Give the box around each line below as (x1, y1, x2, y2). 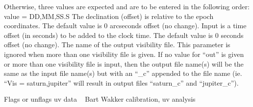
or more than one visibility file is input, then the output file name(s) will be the (4, 58, 244, 69)
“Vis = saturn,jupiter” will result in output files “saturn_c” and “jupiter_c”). (4, 77, 239, 88)
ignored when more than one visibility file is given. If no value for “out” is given (4, 49, 244, 59)
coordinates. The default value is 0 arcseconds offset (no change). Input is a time (4, 20, 247, 31)
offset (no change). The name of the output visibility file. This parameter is (4, 39, 230, 50)
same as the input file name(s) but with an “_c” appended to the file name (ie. (4, 68, 242, 78)
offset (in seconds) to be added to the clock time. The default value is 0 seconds (4, 30, 244, 40)
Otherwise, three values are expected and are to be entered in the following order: (4, 1, 250, 11)
